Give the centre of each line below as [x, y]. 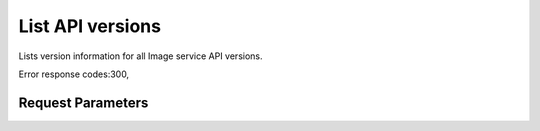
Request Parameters [83, 102]
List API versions [90, 26]
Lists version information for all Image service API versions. [141, 56]
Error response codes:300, [74, 74]
